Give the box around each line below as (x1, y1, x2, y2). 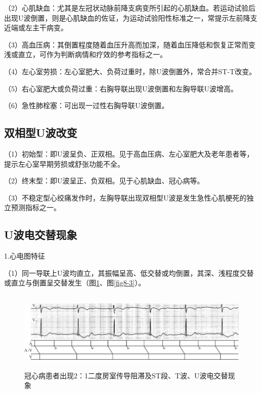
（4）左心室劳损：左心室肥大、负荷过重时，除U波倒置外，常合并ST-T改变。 (4, 66, 256, 76)
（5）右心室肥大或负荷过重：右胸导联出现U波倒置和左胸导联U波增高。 (4, 83, 238, 93)
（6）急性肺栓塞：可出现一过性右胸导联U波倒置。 (4, 100, 169, 111)
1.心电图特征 (4, 251, 45, 261)
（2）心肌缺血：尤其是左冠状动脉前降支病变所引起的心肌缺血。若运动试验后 (4, 3, 255, 13)
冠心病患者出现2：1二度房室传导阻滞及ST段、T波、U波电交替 (24, 370, 228, 380)
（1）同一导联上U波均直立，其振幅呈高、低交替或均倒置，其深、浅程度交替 (4, 267, 254, 278)
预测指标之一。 (11, 202, 61, 213)
